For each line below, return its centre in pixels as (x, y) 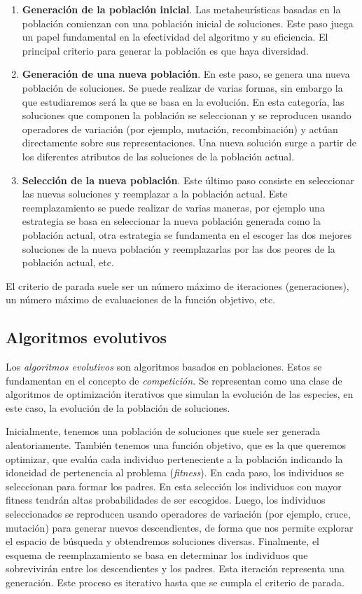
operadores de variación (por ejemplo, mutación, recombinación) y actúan (180, 129)
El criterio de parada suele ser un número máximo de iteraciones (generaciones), (177, 285)
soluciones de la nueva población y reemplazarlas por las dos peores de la (179, 248)
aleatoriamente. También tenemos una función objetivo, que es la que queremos (176, 445)
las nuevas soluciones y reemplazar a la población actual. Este (155, 194)
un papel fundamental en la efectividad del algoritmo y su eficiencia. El (175, 37)
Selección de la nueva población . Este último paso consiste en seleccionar (188, 180)
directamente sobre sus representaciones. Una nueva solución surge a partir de (189, 143)
